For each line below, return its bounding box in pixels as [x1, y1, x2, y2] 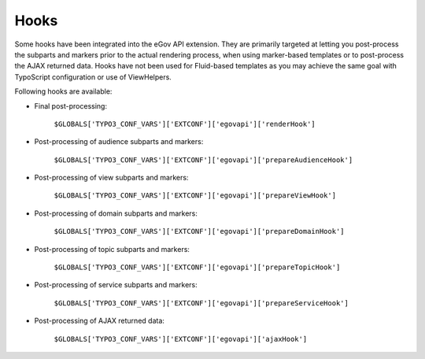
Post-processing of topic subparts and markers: [34, 244, 190, 254]
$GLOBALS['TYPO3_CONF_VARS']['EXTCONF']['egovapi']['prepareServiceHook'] [54, 298, 349, 307]
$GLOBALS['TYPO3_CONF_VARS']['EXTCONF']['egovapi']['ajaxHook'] [54, 335, 308, 343]
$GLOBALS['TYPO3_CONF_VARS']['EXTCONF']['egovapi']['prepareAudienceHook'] [54, 155, 353, 165]
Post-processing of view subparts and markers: [34, 173, 189, 183]
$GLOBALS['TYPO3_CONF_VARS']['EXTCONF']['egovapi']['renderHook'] [54, 119, 316, 128]
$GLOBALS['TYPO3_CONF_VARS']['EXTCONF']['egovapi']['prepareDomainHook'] [54, 227, 346, 236]
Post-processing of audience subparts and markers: [34, 137, 204, 146]
